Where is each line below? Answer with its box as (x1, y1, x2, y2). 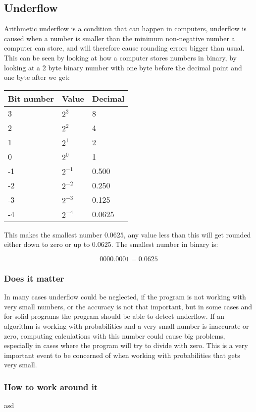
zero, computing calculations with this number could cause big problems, (4, 330, 225, 341)
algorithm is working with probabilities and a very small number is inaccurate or (4, 320, 249, 331)
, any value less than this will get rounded (123, 229, 251, 239)
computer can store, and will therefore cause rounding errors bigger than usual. (4, 43, 245, 53)
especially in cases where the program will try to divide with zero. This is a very (4, 340, 248, 351)
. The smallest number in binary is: (111, 239, 218, 249)
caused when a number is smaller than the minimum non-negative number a (4, 33, 235, 43)
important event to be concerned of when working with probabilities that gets (4, 350, 240, 360)
